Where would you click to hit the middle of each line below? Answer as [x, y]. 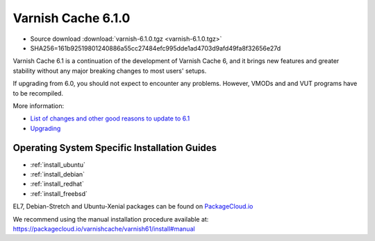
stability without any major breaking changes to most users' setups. [110, 71]
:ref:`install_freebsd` [59, 193]
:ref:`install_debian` [58, 174]
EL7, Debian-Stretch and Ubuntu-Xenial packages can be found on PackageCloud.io [133, 206]
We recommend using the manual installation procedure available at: [111, 219]
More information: [39, 106]
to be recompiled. [38, 93]
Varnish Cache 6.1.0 [72, 18]
